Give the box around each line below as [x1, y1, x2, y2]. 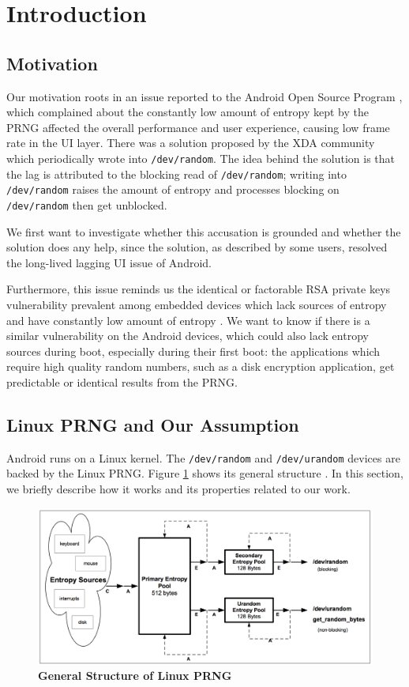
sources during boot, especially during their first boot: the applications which [6, 342, 381, 359]
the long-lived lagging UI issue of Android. [6, 254, 212, 270]
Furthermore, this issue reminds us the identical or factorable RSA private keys [6, 281, 391, 297]
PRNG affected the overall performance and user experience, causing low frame [6, 119, 390, 135]
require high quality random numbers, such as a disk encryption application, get [6, 358, 395, 375]
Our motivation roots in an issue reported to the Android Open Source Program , [6, 88, 403, 104]
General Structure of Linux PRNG [38, 667, 232, 684]
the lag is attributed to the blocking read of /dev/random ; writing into [6, 165, 347, 182]
